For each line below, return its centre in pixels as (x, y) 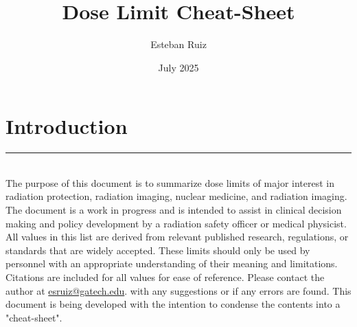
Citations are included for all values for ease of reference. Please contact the (165, 277)
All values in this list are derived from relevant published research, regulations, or (177, 237)
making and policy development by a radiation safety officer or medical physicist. (176, 223)
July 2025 (178, 67)
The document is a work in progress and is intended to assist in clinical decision (174, 210)
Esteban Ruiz (178, 44)
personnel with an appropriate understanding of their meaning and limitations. (172, 263)
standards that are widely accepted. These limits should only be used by (158, 250)
